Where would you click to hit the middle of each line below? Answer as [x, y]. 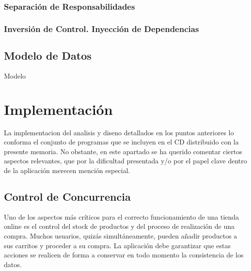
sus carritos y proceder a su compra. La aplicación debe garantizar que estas [117, 245]
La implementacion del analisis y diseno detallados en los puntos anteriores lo [119, 132]
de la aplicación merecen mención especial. [67, 170]
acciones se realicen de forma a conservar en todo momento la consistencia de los [124, 255]
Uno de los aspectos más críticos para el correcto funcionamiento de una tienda [122, 216]
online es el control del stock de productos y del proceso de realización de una [119, 226]
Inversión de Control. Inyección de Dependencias [102, 28]
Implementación [58, 109]
